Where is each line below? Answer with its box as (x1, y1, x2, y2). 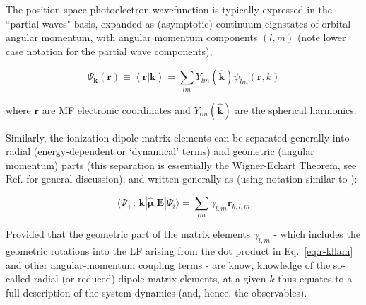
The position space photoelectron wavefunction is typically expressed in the (6, 2, 333, 16)
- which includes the (273, 226, 360, 241)
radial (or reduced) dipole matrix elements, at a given (33, 271, 266, 286)
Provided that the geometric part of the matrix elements (6, 226, 251, 241)
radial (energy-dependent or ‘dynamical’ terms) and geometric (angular (6, 144, 314, 159)
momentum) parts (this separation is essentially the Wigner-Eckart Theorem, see (6, 157, 357, 172)
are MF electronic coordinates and (42, 102, 191, 117)
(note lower (297, 30, 346, 45)
